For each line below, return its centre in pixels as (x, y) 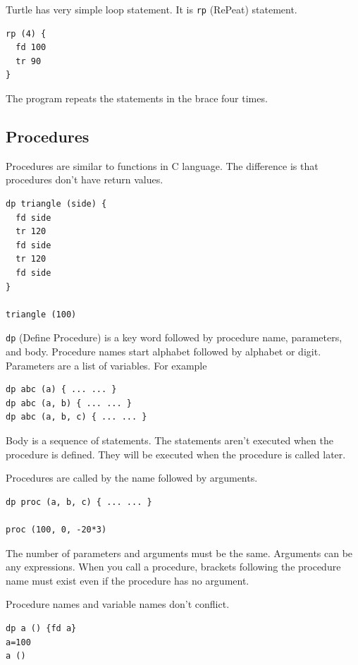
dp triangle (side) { (56, 204)
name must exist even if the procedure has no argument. (128, 580)
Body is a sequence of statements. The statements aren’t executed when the (169, 440)
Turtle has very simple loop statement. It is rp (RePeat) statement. (152, 9)
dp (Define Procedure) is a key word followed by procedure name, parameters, (174, 337)
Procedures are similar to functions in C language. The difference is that (162, 165)
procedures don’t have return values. (85, 179)
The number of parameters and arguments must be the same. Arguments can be (179, 553)
